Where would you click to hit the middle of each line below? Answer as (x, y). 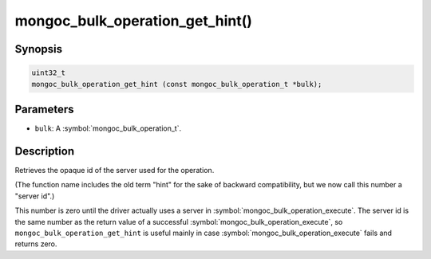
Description (45, 151)
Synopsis (39, 49)
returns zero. (36, 244)
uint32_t (49, 73)
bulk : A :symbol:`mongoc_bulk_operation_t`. (108, 128)
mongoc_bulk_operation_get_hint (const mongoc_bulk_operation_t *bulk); (177, 84)
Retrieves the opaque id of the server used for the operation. (115, 170)
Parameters (44, 109)
